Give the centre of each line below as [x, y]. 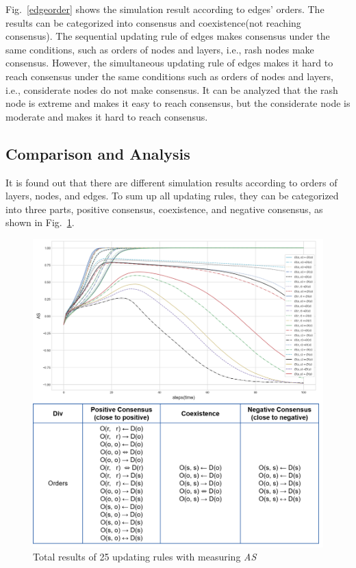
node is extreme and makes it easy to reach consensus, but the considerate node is [178, 103]
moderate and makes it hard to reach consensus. [107, 116]
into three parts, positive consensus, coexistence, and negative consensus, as [164, 209]
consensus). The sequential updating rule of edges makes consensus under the [168, 36]
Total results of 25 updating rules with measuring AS [145, 557]
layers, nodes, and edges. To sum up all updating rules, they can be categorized [172, 196]
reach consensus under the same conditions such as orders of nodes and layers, [169, 76]
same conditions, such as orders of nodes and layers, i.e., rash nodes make [160, 49]
